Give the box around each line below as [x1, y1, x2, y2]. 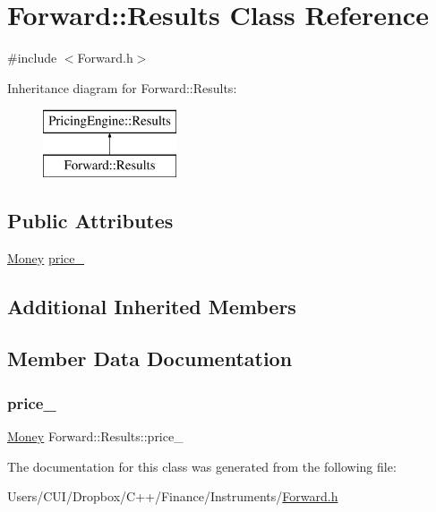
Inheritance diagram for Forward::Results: [7, 78, 237, 97]
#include [7, 48, 57, 67]
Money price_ [7, 248, 85, 267]
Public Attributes [7, 206, 174, 234]
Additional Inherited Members [7, 292, 296, 320]
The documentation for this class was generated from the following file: [7, 457, 397, 475]
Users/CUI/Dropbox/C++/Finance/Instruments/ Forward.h [7, 487, 338, 506]
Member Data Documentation [7, 345, 293, 372]
